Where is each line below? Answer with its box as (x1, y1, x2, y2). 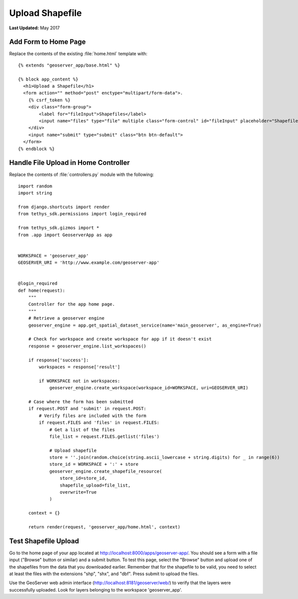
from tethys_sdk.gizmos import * (18, 225, 99, 231)
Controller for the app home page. (28, 301, 115, 307)
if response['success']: (28, 357, 89, 363)
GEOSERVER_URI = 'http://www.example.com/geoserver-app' (18, 260, 160, 265)
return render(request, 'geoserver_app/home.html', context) (28, 524, 181, 529)
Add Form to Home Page (9, 38, 86, 46)
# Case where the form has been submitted (28, 399, 134, 405)
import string (18, 190, 52, 196)
